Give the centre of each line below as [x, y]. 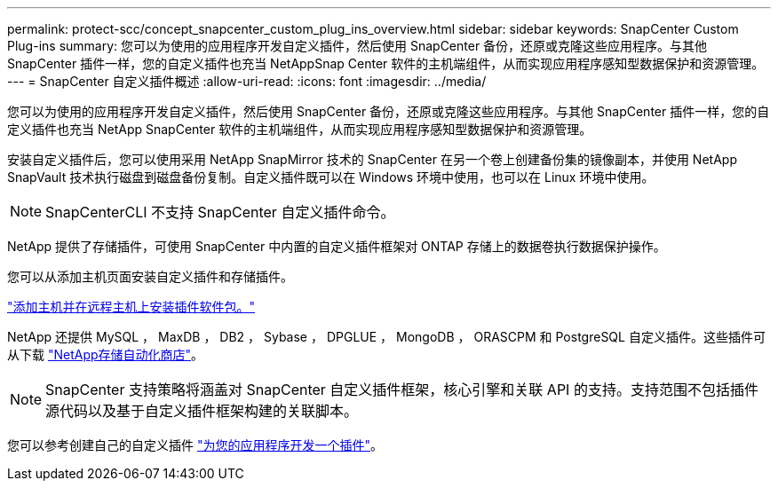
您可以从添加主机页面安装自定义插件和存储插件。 [150, 276]
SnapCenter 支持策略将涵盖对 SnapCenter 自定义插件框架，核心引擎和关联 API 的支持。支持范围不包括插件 [402, 390]
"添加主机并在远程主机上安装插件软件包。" [131, 307]
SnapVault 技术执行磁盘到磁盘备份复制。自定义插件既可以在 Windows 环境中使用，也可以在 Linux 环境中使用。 [331, 177]
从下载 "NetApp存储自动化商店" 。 [106, 354]
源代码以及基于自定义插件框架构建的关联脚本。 [202, 411]
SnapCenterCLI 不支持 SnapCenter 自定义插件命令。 [220, 212]
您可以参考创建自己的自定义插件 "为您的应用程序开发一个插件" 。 [195, 445]
